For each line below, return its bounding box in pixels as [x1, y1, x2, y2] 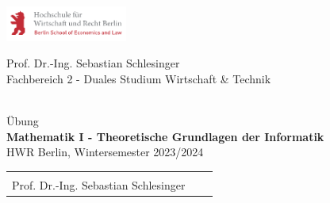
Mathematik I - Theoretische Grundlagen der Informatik [6, 128, 324, 144]
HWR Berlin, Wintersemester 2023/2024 [6, 144, 204, 160]
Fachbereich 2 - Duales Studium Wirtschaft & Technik [6, 70, 271, 86]
